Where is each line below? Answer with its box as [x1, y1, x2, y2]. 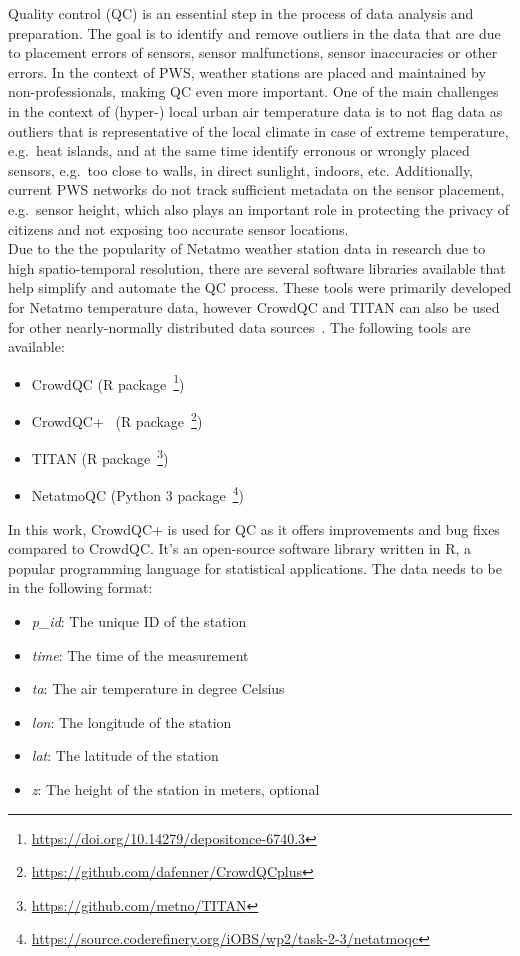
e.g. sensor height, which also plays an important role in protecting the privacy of [8, 198, 510, 219]
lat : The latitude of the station [31, 745, 219, 766]
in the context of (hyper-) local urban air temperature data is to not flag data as [8, 100, 503, 121]
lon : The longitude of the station [31, 711, 232, 732]
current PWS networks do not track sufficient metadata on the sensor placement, [8, 179, 505, 200]
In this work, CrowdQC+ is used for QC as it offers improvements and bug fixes [8, 518, 500, 539]
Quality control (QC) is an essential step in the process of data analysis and [8, 3, 474, 23]
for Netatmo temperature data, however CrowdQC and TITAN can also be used [8, 296, 500, 317]
